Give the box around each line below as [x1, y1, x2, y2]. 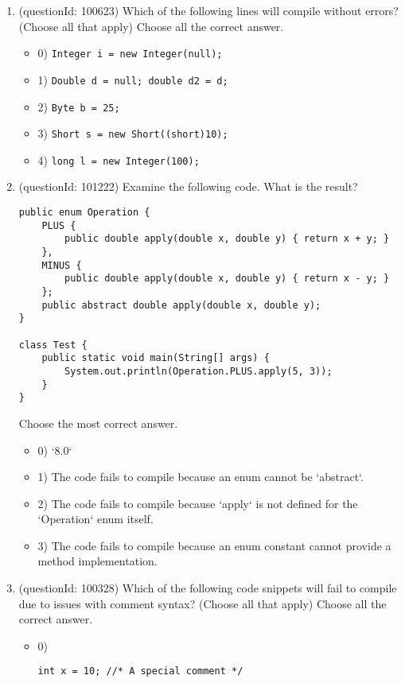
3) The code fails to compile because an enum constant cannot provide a [37, 537, 391, 553]
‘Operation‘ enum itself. [37, 510, 154, 527]
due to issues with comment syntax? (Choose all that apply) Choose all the [18, 595, 387, 611]
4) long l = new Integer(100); [37, 151, 200, 168]
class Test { [18, 339, 88, 351]
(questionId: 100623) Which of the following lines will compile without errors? [18, 2, 399, 18]
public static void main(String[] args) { [41, 352, 270, 364]
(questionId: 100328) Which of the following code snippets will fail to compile [18, 580, 397, 596]
